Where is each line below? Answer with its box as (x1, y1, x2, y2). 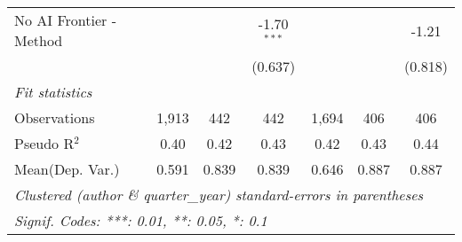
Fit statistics (14, 82, 92, 102)
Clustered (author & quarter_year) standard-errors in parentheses (14, 184, 424, 205)
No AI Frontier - (14, 10, 116, 30)
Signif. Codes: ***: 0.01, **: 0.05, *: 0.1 (14, 210, 267, 230)
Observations (14, 107, 95, 128)
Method (14, 30, 63, 51)
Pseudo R (14, 133, 75, 153)
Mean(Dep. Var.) (14, 159, 120, 179)
